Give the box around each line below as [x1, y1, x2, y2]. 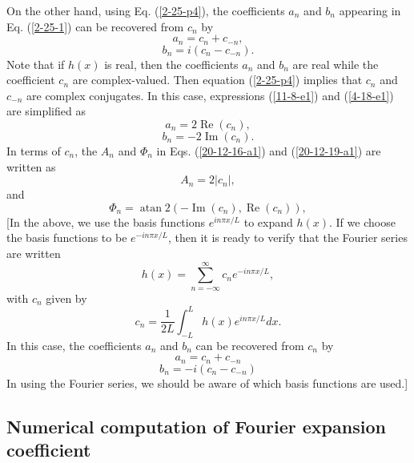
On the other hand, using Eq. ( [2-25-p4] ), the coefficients [6, 2, 285, 18]
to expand [243, 213, 293, 230]
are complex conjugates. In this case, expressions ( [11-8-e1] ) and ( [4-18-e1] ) [26, 87, 394, 103]
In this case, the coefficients [6, 336, 142, 353]
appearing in [339, 2, 401, 18]
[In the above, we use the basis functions [6, 213, 206, 230]
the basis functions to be [6, 229, 127, 246]
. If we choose [329, 213, 396, 230]
